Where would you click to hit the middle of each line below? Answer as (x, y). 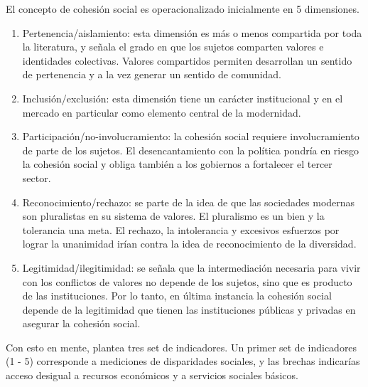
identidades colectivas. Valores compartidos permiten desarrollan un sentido (187, 60)
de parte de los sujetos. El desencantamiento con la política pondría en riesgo (190, 150)
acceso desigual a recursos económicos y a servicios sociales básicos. (152, 375)
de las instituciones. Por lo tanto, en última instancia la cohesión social (177, 296)
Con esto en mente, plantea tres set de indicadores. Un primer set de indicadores (182, 347)
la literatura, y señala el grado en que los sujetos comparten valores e (173, 47)
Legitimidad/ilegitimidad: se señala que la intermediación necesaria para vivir (191, 267)
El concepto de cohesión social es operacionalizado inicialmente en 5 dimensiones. (183, 9)
